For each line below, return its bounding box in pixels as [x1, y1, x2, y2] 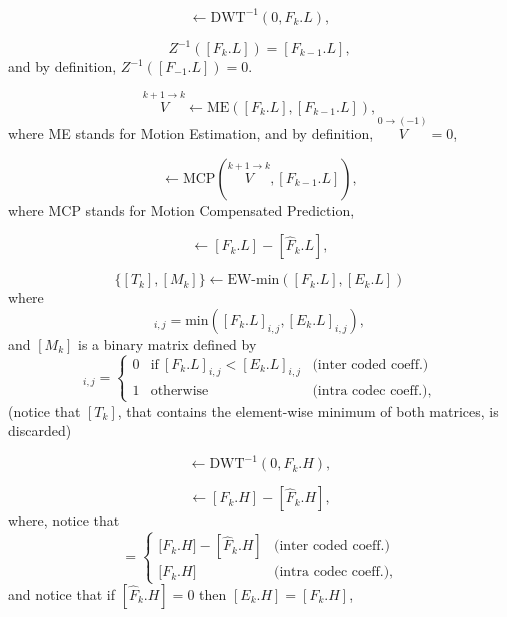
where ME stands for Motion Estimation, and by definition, [8, 123, 374, 144]
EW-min [227, 273, 280, 288]
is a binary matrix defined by [78, 333, 257, 354]
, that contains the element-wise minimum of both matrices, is [117, 400, 499, 421]
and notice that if [8, 583, 115, 604]
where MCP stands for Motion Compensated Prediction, [8, 199, 355, 220]
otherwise [150, 383, 209, 398]
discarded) [8, 420, 72, 441]
